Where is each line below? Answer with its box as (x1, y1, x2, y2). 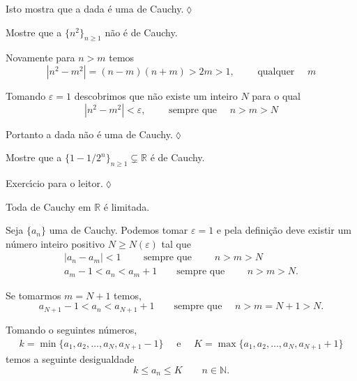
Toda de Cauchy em (6, 199, 91, 214)
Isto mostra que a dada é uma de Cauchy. (6, 1, 184, 15)
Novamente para (6, 50, 75, 65)
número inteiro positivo (6, 236, 105, 251)
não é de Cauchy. (105, 24, 178, 39)
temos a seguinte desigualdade (6, 351, 135, 366)
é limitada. (103, 199, 150, 214)
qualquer (257, 66, 295, 77)
